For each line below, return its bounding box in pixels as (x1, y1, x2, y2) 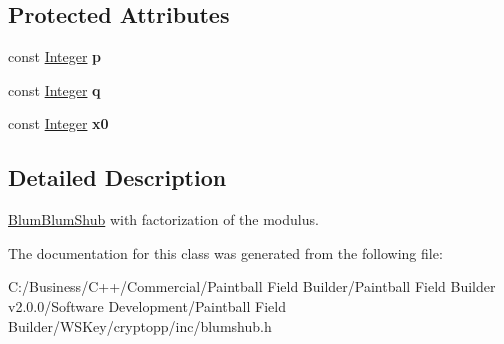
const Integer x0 (8, 113, 109, 134)
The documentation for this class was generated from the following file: (8, 242, 443, 263)
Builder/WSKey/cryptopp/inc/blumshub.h (8, 315, 272, 336)
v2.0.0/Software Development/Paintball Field (8, 295, 286, 316)
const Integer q (8, 79, 101, 100)
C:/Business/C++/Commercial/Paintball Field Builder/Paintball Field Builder (8, 276, 496, 297)
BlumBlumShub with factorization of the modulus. (8, 209, 319, 230)
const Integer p (8, 46, 102, 67)
